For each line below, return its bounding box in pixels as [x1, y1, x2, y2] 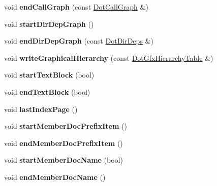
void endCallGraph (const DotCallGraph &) [4, 2, 148, 12]
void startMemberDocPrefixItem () [4, 121, 127, 131]
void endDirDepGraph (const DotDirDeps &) [4, 35, 153, 46]
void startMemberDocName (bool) [4, 155, 123, 165]
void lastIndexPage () [4, 103, 78, 114]
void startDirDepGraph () [4, 18, 94, 29]
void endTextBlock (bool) [4, 86, 90, 97]
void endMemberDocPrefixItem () [4, 137, 123, 148]
